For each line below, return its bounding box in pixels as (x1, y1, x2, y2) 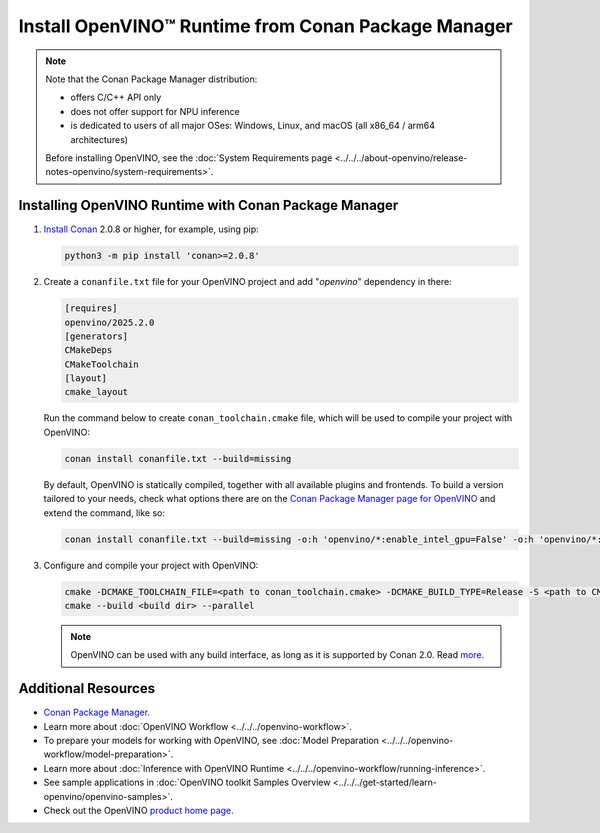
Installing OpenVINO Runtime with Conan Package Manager (18, 197, 399, 214)
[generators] (64, 330, 129, 342)
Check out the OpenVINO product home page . (43, 804, 234, 816)
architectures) (70, 133, 129, 145)
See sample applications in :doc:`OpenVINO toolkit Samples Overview (43, 776, 331, 789)
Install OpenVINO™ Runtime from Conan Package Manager (18, 15, 514, 37)
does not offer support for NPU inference (70, 105, 240, 117)
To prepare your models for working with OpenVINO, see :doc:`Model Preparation (43, 735, 380, 747)
